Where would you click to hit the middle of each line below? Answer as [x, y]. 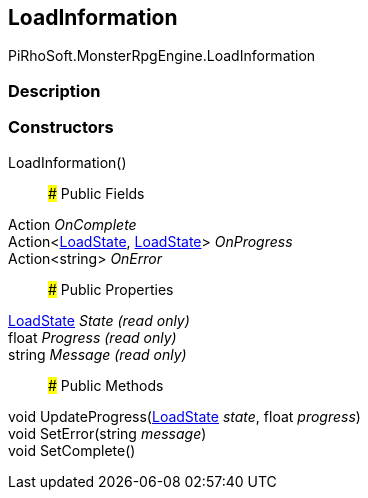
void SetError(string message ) [107, 433]
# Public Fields [96, 193]
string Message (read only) [97, 354]
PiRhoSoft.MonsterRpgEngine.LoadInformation [162, 56]
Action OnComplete [72, 224]
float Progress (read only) [92, 337]
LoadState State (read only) [99, 320]
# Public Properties [111, 289]
